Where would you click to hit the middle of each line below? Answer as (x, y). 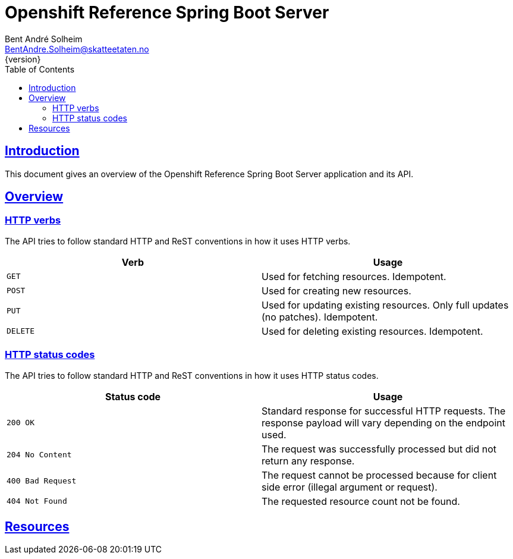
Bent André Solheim (44, 39)
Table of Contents (40, 69)
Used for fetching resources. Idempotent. (354, 276)
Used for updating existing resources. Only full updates (385, 305)
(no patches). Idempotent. (320, 317)
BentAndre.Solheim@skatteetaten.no (77, 49)
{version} (23, 59)
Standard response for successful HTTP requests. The (384, 411)
